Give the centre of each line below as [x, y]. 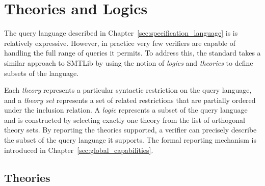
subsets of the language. [42, 73]
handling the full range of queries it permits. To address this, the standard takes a [132, 53]
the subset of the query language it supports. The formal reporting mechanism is [130, 140]
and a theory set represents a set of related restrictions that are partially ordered [130, 100]
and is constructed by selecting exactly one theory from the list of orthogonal [125, 119]
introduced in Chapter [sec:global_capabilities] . [79, 150]
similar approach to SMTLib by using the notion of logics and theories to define [129, 62]
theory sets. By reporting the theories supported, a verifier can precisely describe [130, 130]
